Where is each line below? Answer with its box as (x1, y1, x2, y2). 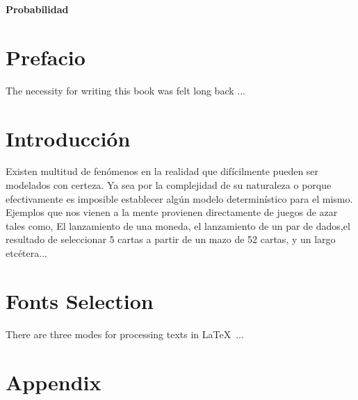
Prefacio (6, 42, 86, 71)
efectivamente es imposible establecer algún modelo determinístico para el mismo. (6, 191, 353, 206)
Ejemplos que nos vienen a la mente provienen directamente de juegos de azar (6, 205, 338, 219)
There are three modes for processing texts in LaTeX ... (6, 326, 244, 341)
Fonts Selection (6, 286, 154, 315)
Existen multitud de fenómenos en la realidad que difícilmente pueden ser (6, 164, 319, 178)
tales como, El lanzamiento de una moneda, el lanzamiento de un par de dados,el (6, 218, 350, 233)
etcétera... (6, 246, 47, 260)
